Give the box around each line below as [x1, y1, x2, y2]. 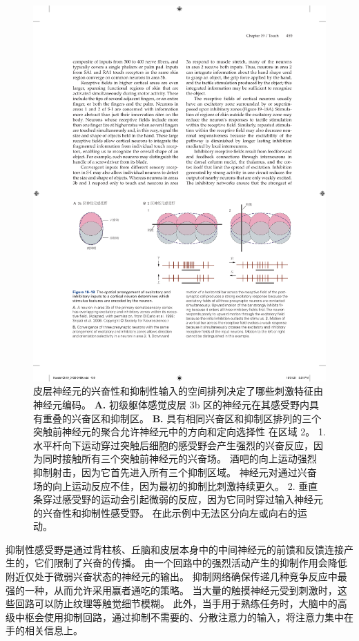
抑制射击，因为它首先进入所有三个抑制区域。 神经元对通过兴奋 [33, 464, 317, 479]
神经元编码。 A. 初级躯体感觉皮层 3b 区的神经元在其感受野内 [33, 397, 310, 411]
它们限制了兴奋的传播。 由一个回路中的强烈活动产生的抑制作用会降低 [34, 555, 347, 570]
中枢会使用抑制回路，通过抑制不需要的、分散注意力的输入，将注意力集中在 [14, 609, 353, 624]
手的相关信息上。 [6, 623, 83, 638]
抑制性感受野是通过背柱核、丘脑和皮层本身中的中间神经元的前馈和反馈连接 [6, 542, 344, 556]
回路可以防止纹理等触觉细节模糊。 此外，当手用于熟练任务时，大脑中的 [14, 596, 338, 611]
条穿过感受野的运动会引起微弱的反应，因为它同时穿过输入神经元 [33, 492, 323, 506]
